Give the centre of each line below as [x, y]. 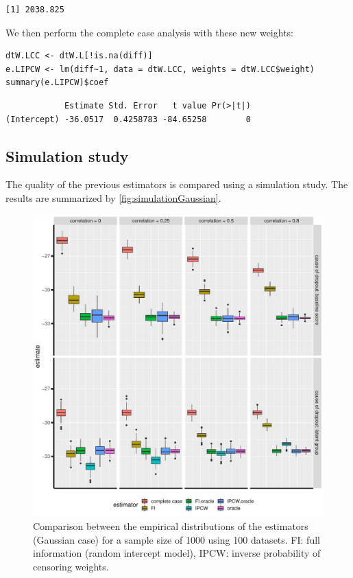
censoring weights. [71, 566]
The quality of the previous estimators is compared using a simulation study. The [177, 184]
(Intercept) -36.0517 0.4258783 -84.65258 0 [128, 119]
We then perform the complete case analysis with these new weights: [150, 32]
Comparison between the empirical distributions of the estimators [171, 526]
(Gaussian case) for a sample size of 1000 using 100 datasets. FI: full [176, 539]
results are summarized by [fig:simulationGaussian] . [113, 197]
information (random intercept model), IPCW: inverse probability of [177, 553]
